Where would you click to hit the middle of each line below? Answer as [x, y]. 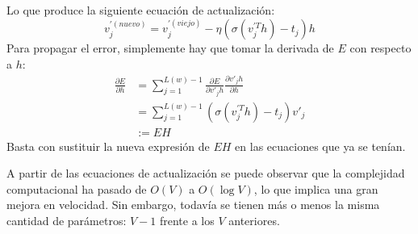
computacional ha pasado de [77, 188]
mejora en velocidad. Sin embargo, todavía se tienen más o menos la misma [193, 205]
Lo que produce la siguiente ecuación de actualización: [141, 10]
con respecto [380, 48]
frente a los [187, 220]
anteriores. [254, 220]
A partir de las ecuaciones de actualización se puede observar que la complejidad [206, 173]
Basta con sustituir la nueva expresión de [108, 146]
